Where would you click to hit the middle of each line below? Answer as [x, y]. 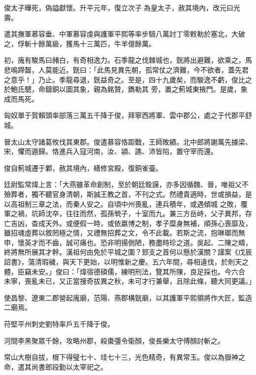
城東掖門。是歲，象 [216, 89]
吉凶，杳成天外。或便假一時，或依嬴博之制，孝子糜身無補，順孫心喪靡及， [131, 223]
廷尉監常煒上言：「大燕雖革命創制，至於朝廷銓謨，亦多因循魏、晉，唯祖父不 [126, 184]
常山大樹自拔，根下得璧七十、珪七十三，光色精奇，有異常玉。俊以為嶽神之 [125, 357]
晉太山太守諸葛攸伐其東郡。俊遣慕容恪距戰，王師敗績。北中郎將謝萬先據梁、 [128, 141]
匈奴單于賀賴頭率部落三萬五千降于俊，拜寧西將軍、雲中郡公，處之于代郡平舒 [128, 115]
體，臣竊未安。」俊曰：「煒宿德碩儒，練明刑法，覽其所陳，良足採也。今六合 [125, 271]
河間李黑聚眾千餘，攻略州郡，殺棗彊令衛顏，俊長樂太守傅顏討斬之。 [114, 340]
